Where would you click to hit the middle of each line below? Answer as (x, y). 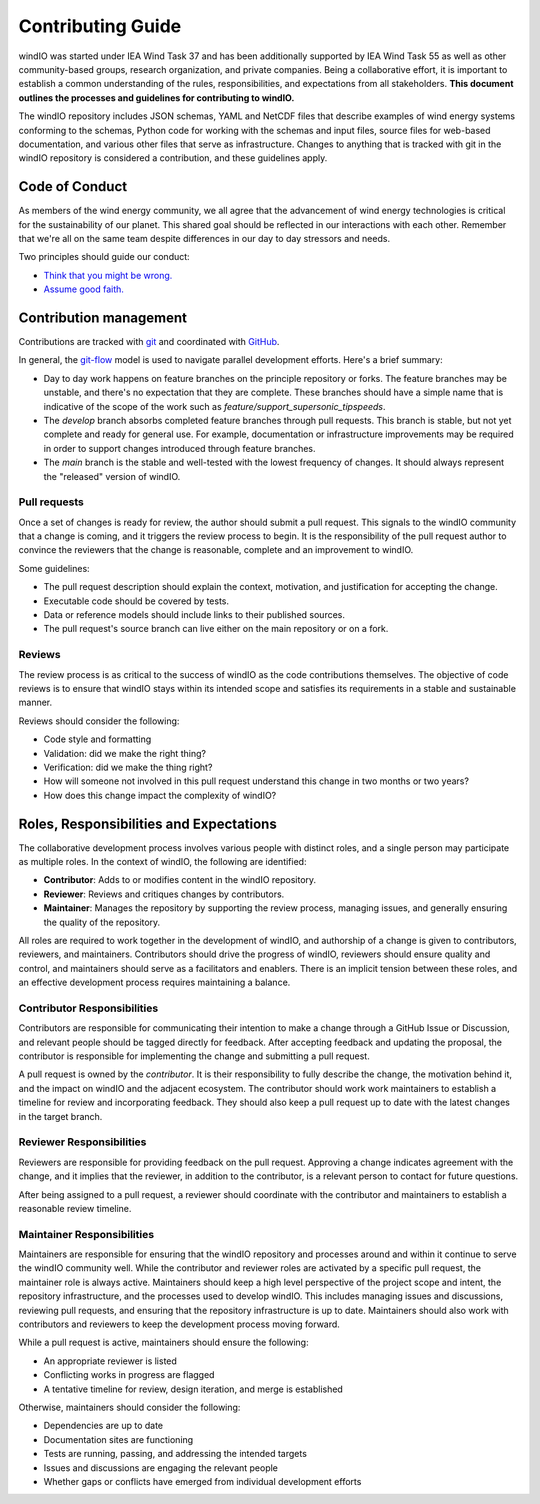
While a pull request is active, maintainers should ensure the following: (163, 1342)
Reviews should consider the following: (99, 721)
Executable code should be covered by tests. (136, 601)
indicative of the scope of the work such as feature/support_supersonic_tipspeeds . (214, 406)
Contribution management (102, 317)
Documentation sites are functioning (118, 1439)
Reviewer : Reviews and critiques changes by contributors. (164, 894)
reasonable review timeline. (75, 1208)
